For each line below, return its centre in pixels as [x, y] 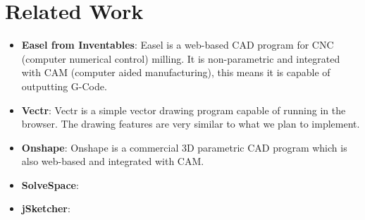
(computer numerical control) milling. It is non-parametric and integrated [181, 58]
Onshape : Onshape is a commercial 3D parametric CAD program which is [184, 147]
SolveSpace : [50, 184]
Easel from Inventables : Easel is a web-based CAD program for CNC [178, 45]
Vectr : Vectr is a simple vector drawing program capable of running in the [184, 110]
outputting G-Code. [64, 86]
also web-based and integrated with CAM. [113, 161]
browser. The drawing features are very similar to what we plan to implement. [191, 124]
